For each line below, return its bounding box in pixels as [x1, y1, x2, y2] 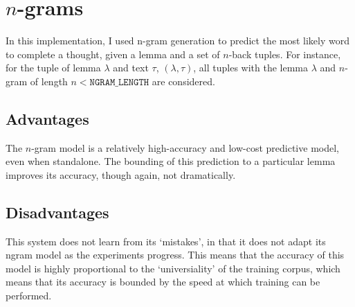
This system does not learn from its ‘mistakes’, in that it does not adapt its [6, 234, 326, 248]
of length [30, 73, 68, 88]
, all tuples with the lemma [193, 60, 309, 75]
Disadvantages [6, 201, 109, 222]
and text [113, 60, 149, 75]
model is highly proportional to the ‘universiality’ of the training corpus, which [6, 261, 340, 275]
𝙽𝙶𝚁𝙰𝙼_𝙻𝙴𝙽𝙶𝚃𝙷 [89, 77, 149, 87]
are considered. [152, 73, 215, 88]
